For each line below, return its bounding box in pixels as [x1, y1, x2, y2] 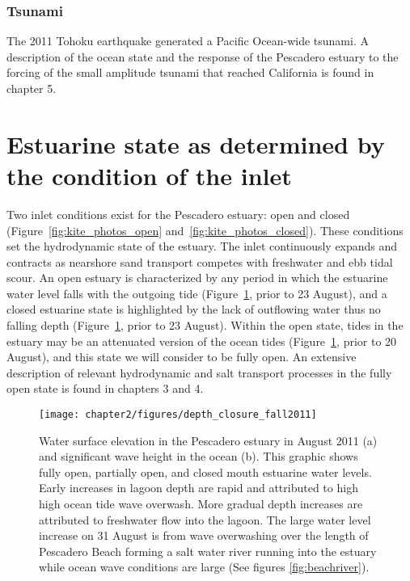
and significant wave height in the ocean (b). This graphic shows [39, 448, 358, 465]
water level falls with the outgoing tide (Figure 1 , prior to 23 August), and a [6, 284, 387, 301]
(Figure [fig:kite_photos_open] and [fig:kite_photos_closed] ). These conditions [6, 221, 404, 238]
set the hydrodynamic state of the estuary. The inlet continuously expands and [6, 238, 398, 255]
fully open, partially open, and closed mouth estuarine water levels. [39, 463, 372, 480]
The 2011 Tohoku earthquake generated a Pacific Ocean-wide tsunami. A [6, 32, 369, 49]
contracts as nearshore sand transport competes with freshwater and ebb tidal [6, 253, 393, 270]
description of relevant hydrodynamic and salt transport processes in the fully [6, 364, 392, 381]
